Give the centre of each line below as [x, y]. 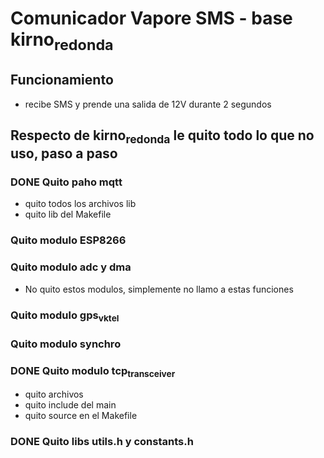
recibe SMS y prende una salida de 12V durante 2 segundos [148, 104]
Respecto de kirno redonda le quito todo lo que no [162, 137]
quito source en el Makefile [81, 416]
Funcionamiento [62, 80]
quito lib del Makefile [68, 214]
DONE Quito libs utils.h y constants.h [102, 442]
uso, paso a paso [64, 153]
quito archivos [54, 394]
